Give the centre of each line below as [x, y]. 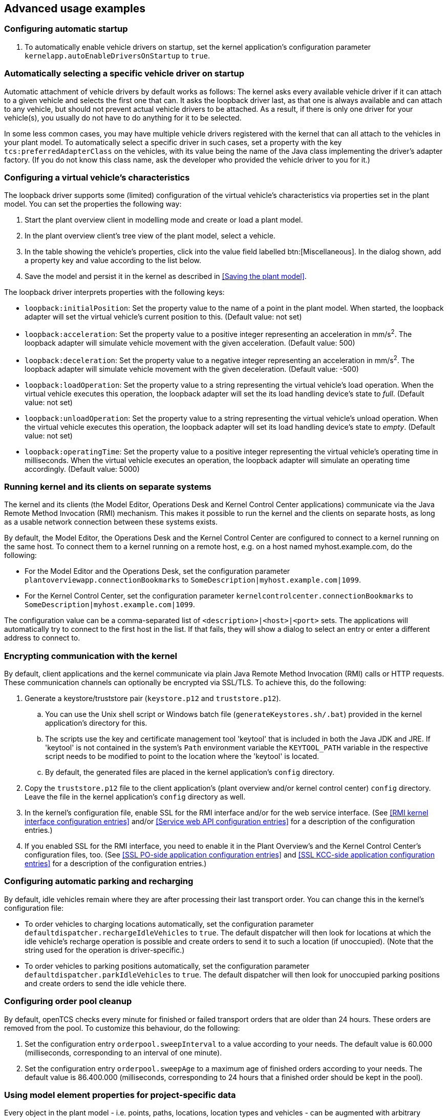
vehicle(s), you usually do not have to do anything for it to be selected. [123, 117]
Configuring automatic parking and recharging [99, 881]
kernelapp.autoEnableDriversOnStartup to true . [117, 55]
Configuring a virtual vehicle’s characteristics [97, 177]
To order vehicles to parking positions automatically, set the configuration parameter [167, 966]
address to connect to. [42, 638]
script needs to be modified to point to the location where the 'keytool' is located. [182, 756]
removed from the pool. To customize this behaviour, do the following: [122, 1028]
